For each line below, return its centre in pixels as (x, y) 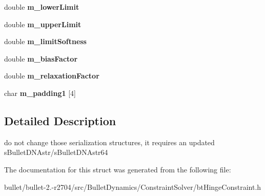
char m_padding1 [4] (40, 93)
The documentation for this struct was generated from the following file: (118, 169)
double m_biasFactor (41, 58)
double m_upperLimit (43, 24)
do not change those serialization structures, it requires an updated (109, 142)
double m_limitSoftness (45, 41)
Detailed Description (60, 120)
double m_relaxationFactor (52, 76)
